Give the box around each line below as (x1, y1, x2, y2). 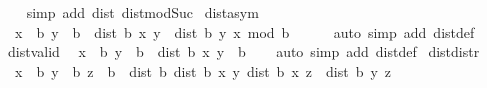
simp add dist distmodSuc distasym (26, 2, 259, 22)
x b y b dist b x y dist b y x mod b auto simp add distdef (14, 21, 475, 42)
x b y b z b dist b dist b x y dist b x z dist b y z (14, 60, 392, 81)
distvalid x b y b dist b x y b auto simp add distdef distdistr (7, 41, 480, 62)
